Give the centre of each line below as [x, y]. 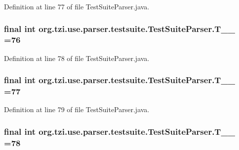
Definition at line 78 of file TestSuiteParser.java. [77, 58]
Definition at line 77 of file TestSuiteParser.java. [77, 6]
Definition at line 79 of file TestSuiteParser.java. [77, 109]
